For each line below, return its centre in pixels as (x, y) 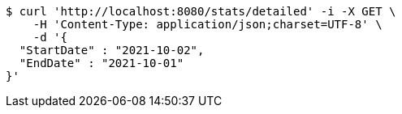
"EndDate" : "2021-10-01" (102, 63)
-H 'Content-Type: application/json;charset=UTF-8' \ (207, 24)
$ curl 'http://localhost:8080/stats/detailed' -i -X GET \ (201, 11)
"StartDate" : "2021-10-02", (112, 50)
